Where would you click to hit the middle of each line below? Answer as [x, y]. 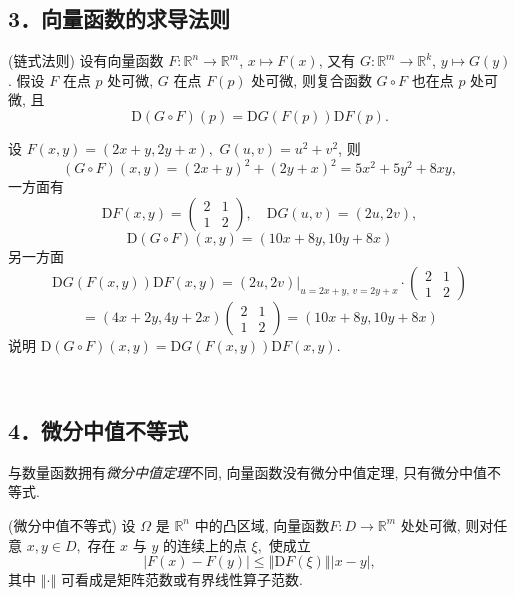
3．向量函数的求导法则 [119, 18]
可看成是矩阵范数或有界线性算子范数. [182, 579]
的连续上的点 [204, 544]
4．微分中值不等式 [98, 429]
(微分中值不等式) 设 [72, 524]
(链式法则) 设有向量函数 [86, 60]
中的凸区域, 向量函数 [262, 524]
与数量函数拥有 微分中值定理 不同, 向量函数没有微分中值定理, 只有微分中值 [248, 471]
